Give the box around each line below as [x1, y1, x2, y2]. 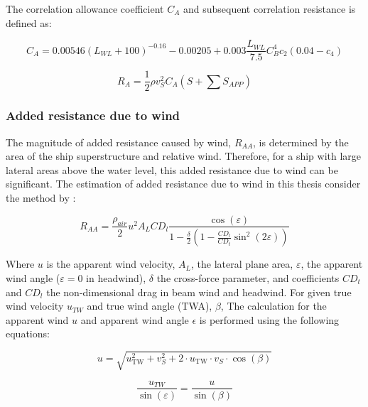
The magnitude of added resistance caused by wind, [6, 134, 232, 149]
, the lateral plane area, [191, 256, 293, 271]
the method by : [6, 190, 76, 205]
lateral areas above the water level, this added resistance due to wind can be [6, 162, 338, 177]
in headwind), [86, 271, 146, 285]
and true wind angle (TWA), [87, 298, 212, 313]
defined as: [6, 15, 52, 30]
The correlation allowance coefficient [6, 1, 164, 16]
